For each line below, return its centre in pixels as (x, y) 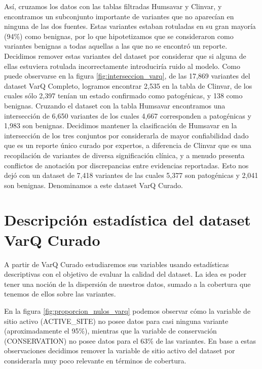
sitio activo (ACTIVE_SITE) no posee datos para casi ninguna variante (116, 321)
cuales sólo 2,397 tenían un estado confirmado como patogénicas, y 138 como (123, 96)
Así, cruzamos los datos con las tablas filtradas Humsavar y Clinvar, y (113, 6)
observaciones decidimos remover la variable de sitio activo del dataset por (120, 350)
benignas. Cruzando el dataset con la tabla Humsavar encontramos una (115, 105)
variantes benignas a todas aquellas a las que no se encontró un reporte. (116, 46)
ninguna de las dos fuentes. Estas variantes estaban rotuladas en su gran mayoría (130, 26)
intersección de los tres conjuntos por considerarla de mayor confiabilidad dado (126, 135)
